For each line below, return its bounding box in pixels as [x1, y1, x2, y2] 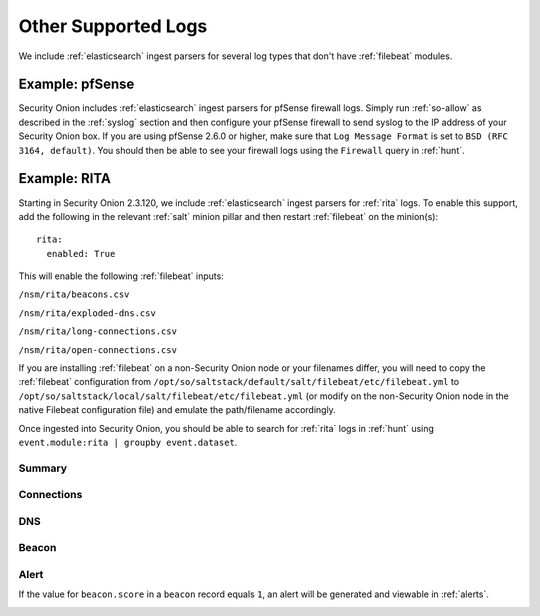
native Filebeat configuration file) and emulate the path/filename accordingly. [18, 404, 337, 416]
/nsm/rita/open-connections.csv [18, 344, 177, 355]
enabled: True [46, 248, 116, 259]
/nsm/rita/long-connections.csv [18, 326, 177, 337]
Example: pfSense [18, 76, 135, 93]
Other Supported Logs [18, 15, 208, 37]
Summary [18, 461, 68, 475]
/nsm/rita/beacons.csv [18, 289, 130, 300]
